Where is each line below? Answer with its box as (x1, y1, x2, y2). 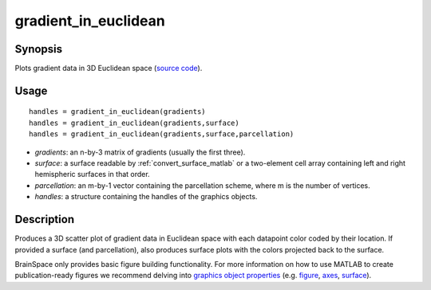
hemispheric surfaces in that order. (34, 170, 151, 179)
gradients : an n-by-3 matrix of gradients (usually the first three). (34, 147, 246, 157)
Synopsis (14, 42, 63, 56)
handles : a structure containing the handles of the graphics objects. (34, 192, 258, 202)
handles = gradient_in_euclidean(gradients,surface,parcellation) (29, 130, 295, 139)
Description (14, 213, 75, 226)
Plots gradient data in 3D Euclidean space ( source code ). (14, 64, 203, 73)
